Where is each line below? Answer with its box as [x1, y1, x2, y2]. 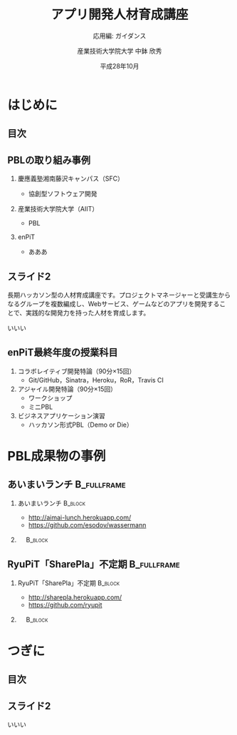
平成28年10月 [100, 61, 139, 70]
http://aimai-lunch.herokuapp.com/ [28, 513, 132, 522]
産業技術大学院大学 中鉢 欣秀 [77, 46, 162, 55]
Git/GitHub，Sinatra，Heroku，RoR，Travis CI [28, 375, 164, 384]
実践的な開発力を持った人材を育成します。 [26, 308, 150, 317]
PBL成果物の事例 [7, 447, 106, 464]
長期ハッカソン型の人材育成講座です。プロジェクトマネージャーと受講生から [7, 290, 231, 299]
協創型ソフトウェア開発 [28, 190, 98, 198]
